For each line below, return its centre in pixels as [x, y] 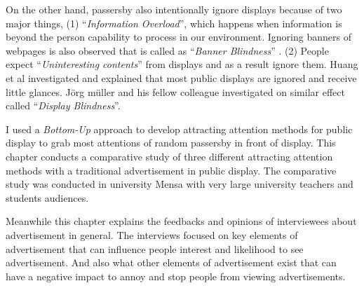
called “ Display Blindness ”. [63, 105]
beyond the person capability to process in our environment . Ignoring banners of [178, 37]
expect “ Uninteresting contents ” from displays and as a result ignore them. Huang [182, 64]
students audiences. [47, 197]
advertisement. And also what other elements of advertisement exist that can [171, 262]
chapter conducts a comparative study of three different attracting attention [169, 156]
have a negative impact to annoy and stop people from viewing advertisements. [176, 276]
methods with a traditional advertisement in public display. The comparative [171, 170]
